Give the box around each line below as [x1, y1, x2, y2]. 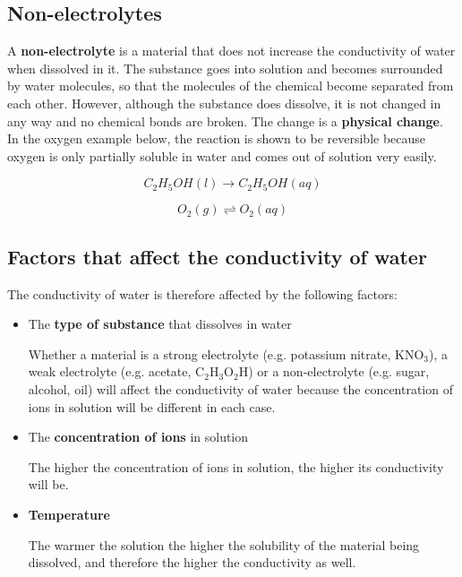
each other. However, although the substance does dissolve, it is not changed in [7, 93, 441, 112]
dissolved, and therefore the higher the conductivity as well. [28, 553, 356, 572]
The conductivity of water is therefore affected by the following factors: [7, 284, 398, 303]
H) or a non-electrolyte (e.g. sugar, [238, 362, 430, 381]
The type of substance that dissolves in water [28, 314, 292, 333]
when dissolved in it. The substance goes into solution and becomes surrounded [7, 58, 443, 77]
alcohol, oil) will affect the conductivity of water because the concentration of [28, 379, 453, 398]
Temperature [28, 504, 110, 523]
